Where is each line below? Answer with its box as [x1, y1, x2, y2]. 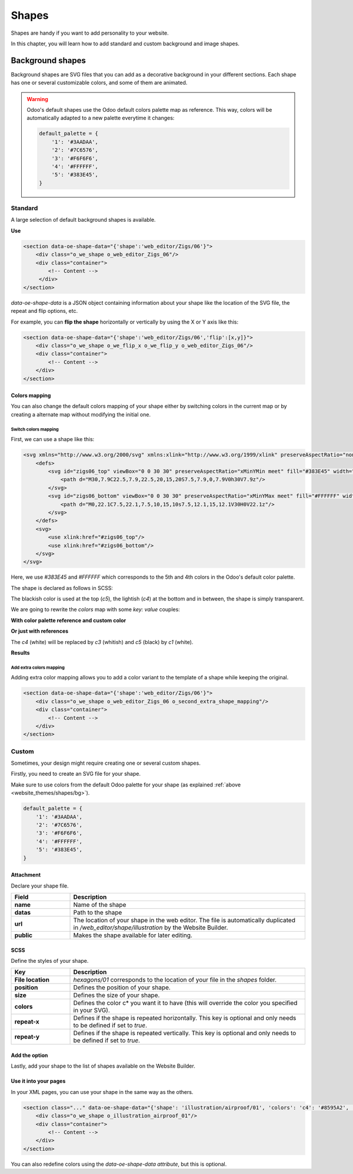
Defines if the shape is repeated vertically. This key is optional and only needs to [73, 1029, 297, 1038]
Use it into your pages [11, 1078, 66, 1085]
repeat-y [14, 1033, 40, 1041]
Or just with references [11, 628, 69, 635]
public [14, 931, 32, 939]
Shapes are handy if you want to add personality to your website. [11, 29, 169, 36]
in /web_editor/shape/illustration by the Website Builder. [73, 923, 228, 932]
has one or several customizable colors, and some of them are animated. [11, 79, 188, 86]
